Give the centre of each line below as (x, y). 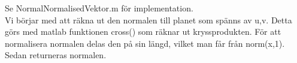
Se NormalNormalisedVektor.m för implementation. (99, 8)
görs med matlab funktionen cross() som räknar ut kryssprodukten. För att (143, 31)
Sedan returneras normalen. (56, 55)
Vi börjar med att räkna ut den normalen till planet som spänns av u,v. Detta (148, 19)
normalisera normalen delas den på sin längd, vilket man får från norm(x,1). (145, 43)
